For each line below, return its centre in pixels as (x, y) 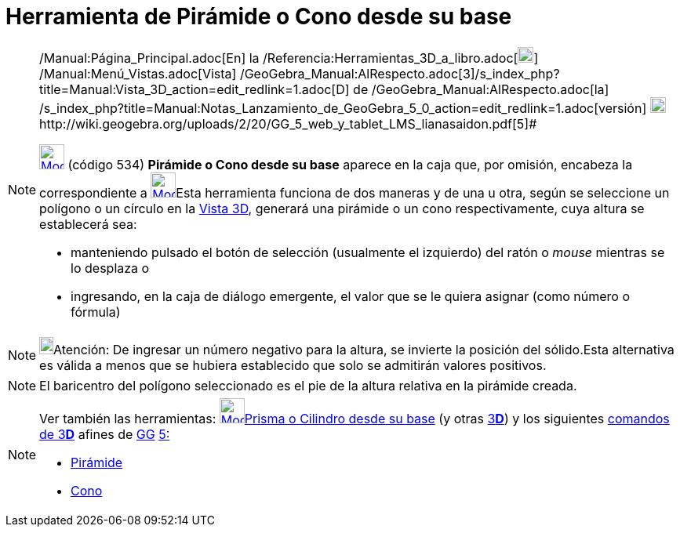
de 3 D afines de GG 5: (105, 434)
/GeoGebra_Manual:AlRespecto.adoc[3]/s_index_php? (400, 73)
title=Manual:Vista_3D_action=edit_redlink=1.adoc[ (188, 89)
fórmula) (96, 312)
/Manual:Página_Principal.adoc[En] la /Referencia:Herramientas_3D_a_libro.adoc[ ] (289, 58)
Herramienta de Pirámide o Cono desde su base (259, 16)
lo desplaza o (110, 268)
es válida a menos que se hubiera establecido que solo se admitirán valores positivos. (293, 365)
